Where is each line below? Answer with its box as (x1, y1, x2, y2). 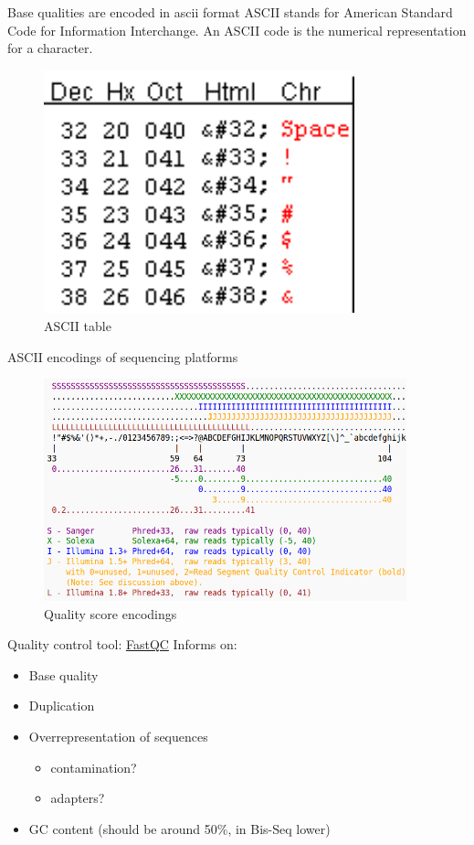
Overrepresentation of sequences (28, 726, 208, 745)
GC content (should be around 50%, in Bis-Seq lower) (28, 818, 331, 838)
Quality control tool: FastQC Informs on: (7, 635, 237, 654)
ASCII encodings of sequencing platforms (7, 347, 238, 366)
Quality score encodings (44, 604, 177, 623)
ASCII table (44, 316, 111, 335)
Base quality (28, 665, 99, 684)
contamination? (50, 757, 137, 776)
